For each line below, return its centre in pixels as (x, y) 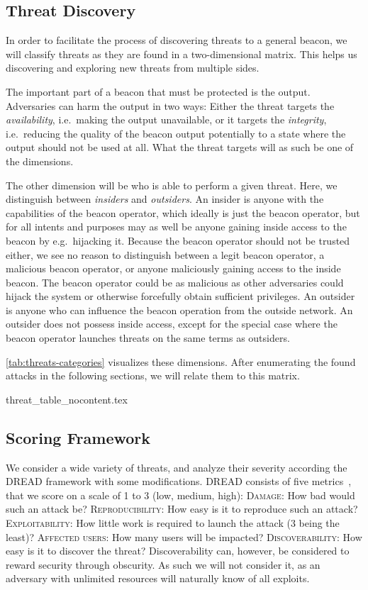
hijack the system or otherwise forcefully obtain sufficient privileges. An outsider (180, 296)
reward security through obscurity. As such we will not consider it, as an (163, 564)
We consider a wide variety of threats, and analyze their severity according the (177, 467)
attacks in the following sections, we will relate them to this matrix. (153, 375)
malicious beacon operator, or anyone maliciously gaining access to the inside (173, 268)
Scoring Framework (78, 437)
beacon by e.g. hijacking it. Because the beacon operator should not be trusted (178, 240)
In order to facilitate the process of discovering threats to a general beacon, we (177, 40)
